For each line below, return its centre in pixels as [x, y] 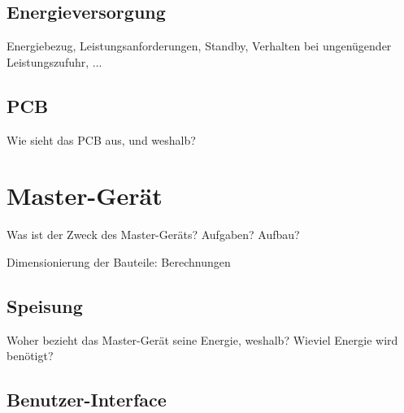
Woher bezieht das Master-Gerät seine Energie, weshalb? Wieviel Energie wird [202, 339]
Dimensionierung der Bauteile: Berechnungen [119, 261]
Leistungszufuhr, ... [54, 61]
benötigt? [30, 356]
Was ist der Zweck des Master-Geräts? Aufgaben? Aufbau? [153, 235]
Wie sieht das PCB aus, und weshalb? [101, 139]
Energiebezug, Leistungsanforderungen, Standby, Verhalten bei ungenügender [199, 46]
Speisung [45, 305]
